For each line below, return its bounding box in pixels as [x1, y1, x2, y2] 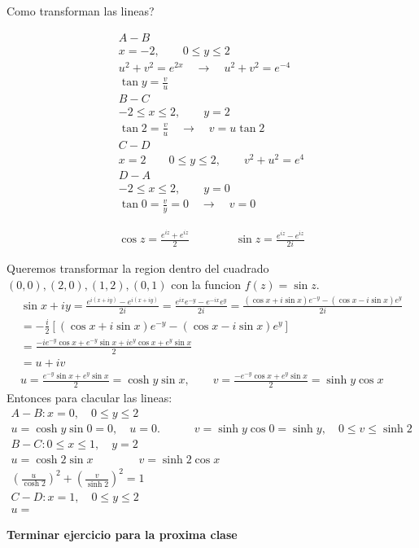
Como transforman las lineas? [7, 2, 155, 19]
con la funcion [171, 275, 242, 292]
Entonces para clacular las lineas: [7, 388, 172, 406]
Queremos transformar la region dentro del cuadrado [7, 260, 269, 277]
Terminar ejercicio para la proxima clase [7, 526, 238, 543]
